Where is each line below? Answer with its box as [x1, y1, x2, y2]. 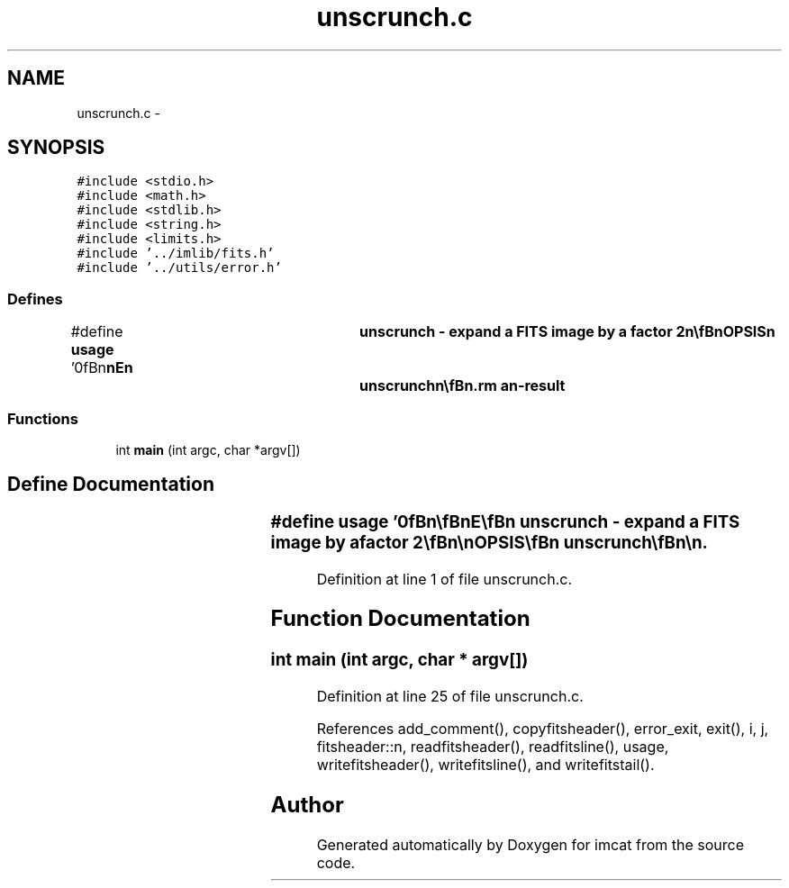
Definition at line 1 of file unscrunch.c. [316, 569, 572, 588]
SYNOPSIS [7, 136, 105, 159]
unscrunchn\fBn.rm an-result [359, 376, 566, 395]
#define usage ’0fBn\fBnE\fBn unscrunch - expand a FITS [270, 511, 740, 532]
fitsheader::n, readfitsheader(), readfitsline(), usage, [316, 738, 669, 757]
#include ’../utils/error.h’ [77, 260, 282, 276]
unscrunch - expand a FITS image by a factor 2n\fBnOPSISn [359, 322, 775, 341]
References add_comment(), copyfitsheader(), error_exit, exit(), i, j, [316, 720, 769, 738]
